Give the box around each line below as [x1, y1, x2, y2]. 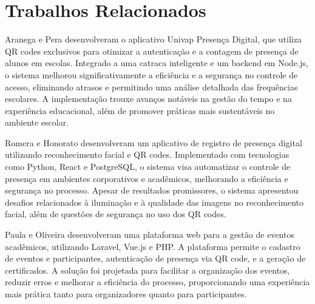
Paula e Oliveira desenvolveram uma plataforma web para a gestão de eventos [5, 228, 294, 241]
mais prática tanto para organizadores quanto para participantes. [5, 288, 247, 300]
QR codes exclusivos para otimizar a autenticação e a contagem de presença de [5, 44, 299, 57]
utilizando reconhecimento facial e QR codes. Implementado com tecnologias [5, 148, 290, 161]
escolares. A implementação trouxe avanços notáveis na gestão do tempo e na [5, 92, 292, 105]
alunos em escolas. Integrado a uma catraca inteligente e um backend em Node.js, [5, 56, 308, 69]
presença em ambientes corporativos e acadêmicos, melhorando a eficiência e [5, 172, 288, 184]
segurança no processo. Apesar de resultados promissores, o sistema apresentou [5, 184, 299, 197]
